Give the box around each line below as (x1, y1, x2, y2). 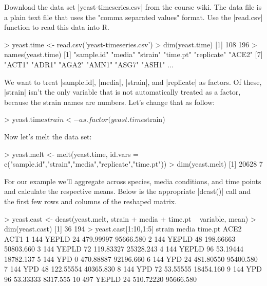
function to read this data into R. (4, 22, 109, 32)
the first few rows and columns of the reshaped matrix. (4, 195, 177, 206)
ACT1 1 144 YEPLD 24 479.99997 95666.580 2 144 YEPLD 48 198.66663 (4, 233, 236, 244)
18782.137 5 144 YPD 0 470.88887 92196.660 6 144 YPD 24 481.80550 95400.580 (4, 253, 258, 264)
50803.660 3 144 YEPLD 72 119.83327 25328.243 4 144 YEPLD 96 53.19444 (4, 243, 243, 254)
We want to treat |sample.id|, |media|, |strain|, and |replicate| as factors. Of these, (4, 76, 262, 87)
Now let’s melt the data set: (4, 131, 92, 141)
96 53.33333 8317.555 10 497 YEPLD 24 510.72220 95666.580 (4, 274, 197, 284)
